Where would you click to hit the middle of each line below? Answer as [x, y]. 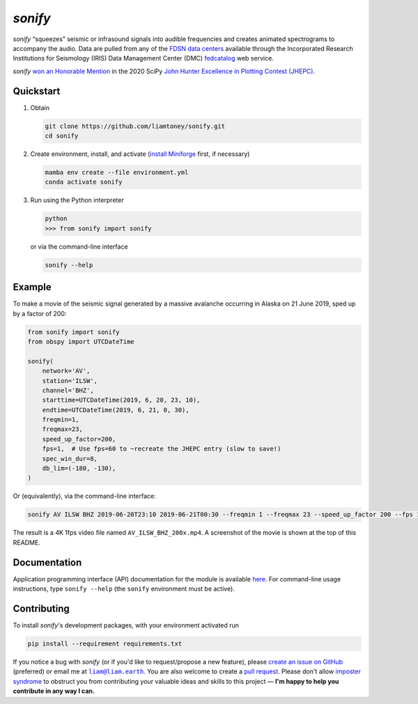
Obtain [40, 107]
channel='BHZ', [68, 390]
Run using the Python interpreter [77, 200]
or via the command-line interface [79, 247]
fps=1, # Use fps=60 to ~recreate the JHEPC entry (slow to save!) [162, 449]
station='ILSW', [70, 381]
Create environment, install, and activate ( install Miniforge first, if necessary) [140, 154]
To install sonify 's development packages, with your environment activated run [126, 625]
